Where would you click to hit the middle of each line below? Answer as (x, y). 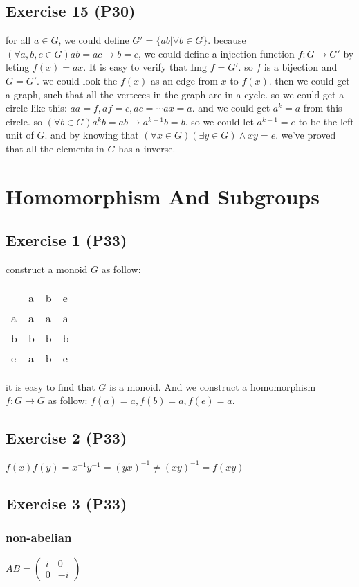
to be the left (326, 121)
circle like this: (36, 108)
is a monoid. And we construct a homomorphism (213, 386)
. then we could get (309, 80)
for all (18, 40)
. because (227, 40)
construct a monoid (47, 269)
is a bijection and (301, 67)
